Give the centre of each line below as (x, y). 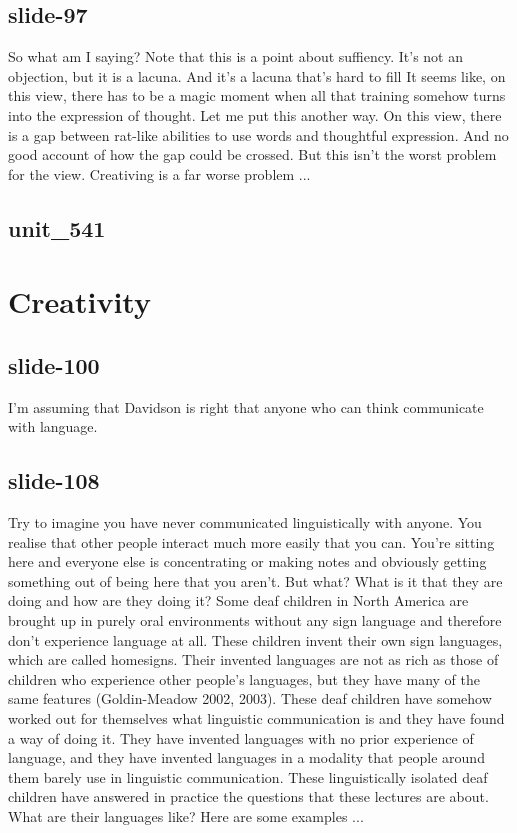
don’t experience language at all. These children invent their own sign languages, (255, 639)
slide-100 (54, 364)
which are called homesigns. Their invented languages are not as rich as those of (253, 659)
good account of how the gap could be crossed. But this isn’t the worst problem (252, 154)
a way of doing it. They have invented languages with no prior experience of (241, 737)
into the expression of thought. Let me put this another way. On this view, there (255, 114)
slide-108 (54, 480)
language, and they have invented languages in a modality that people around (246, 757)
